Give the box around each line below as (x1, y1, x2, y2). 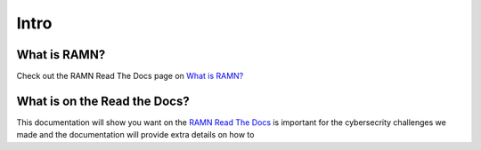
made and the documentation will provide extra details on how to (16, 130, 255, 140)
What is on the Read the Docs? (16, 93, 191, 108)
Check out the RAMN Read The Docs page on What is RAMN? (16, 71, 244, 82)
